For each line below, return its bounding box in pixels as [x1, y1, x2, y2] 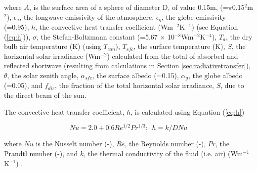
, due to [220, 80, 244, 90]
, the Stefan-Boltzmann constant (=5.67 [36, 31, 158, 42]
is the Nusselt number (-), [36, 138, 114, 149]
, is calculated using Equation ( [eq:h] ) [130, 106, 245, 117]
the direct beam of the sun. [4, 90, 86, 100]
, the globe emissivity [161, 11, 226, 22]
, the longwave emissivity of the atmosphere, [19, 11, 154, 22]
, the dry [226, 31, 253, 42]
